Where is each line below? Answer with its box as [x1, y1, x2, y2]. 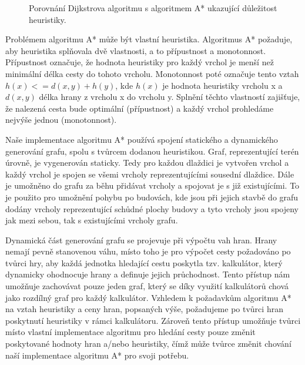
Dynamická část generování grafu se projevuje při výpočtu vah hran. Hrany [5, 233, 277, 246]
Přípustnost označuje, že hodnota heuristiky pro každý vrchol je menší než [5, 56, 274, 68]
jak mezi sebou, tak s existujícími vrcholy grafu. [5, 214, 178, 226]
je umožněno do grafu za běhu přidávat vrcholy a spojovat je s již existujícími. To [5, 179, 300, 192]
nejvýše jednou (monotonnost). [5, 113, 117, 126]
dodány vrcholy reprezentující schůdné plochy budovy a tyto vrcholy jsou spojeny [5, 202, 299, 215]
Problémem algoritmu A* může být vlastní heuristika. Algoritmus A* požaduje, [5, 33, 293, 45]
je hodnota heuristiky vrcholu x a [162, 79, 283, 91]
